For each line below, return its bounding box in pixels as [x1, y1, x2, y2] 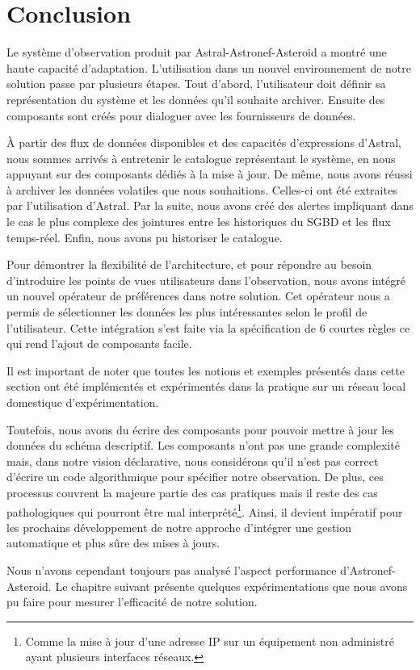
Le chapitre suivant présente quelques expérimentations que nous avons [55, 577, 408, 594]
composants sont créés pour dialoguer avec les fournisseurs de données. [6, 107, 356, 124]
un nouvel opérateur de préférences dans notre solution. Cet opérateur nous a [6, 287, 390, 304]
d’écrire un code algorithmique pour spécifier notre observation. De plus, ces [6, 468, 384, 485]
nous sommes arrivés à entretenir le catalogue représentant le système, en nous [6, 149, 396, 166]
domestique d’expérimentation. [6, 394, 159, 410]
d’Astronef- [340, 562, 396, 578]
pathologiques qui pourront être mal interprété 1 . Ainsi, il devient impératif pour [6, 500, 403, 520]
